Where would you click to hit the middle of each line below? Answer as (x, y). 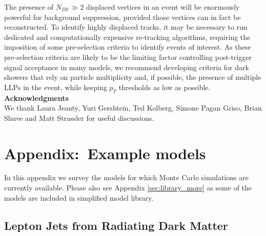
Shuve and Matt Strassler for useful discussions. (79, 117)
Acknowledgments (36, 98)
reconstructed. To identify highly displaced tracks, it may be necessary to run (126, 27)
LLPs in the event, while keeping (56, 87)
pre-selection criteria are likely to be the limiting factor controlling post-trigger (128, 57)
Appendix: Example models (105, 153)
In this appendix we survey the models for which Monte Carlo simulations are (126, 177)
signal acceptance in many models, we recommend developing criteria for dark (127, 67)
